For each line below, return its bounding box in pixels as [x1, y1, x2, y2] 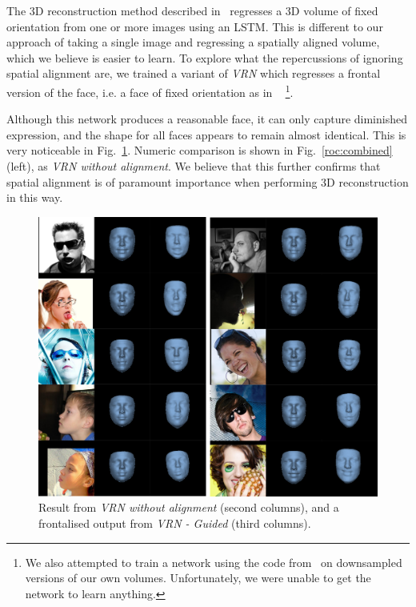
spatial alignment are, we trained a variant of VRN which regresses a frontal [6, 65, 381, 82]
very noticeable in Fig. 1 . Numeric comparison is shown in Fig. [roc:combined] [6, 142, 393, 159]
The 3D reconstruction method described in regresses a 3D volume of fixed [6, 2, 378, 18]
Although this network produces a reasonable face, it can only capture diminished [6, 111, 407, 127]
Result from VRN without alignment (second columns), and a [38, 499, 339, 516]
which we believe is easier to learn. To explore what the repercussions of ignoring [6, 49, 403, 66]
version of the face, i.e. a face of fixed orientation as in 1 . [6, 81, 294, 100]
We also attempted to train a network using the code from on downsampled [25, 553, 402, 570]
